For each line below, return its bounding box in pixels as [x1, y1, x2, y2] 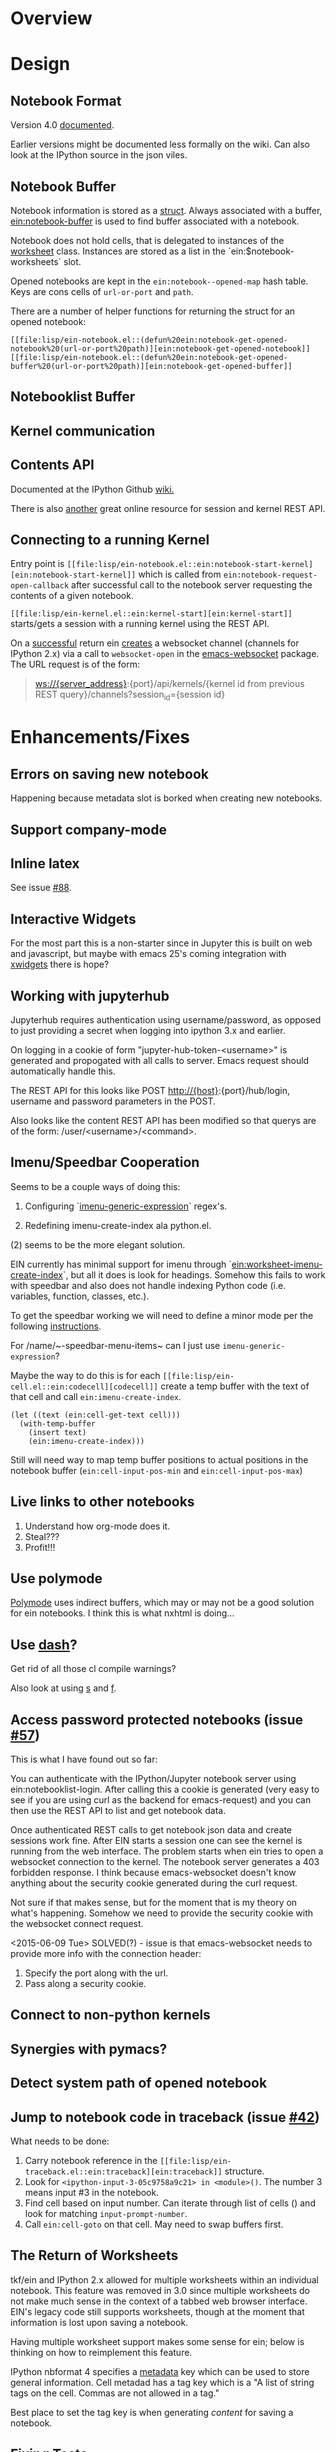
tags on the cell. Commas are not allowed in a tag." [10, 2387, 220, 2399]
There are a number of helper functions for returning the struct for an [10, 305, 296, 317]
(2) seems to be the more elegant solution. [10, 1238, 186, 1251]
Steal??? [24, 1530, 60, 1542]
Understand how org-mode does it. [24, 1520, 171, 1532]
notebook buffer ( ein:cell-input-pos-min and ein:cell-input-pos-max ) [10, 1464, 303, 1476]
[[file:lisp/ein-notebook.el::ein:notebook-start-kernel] [66, 560, 314, 570]
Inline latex [10, 855, 80, 872]
